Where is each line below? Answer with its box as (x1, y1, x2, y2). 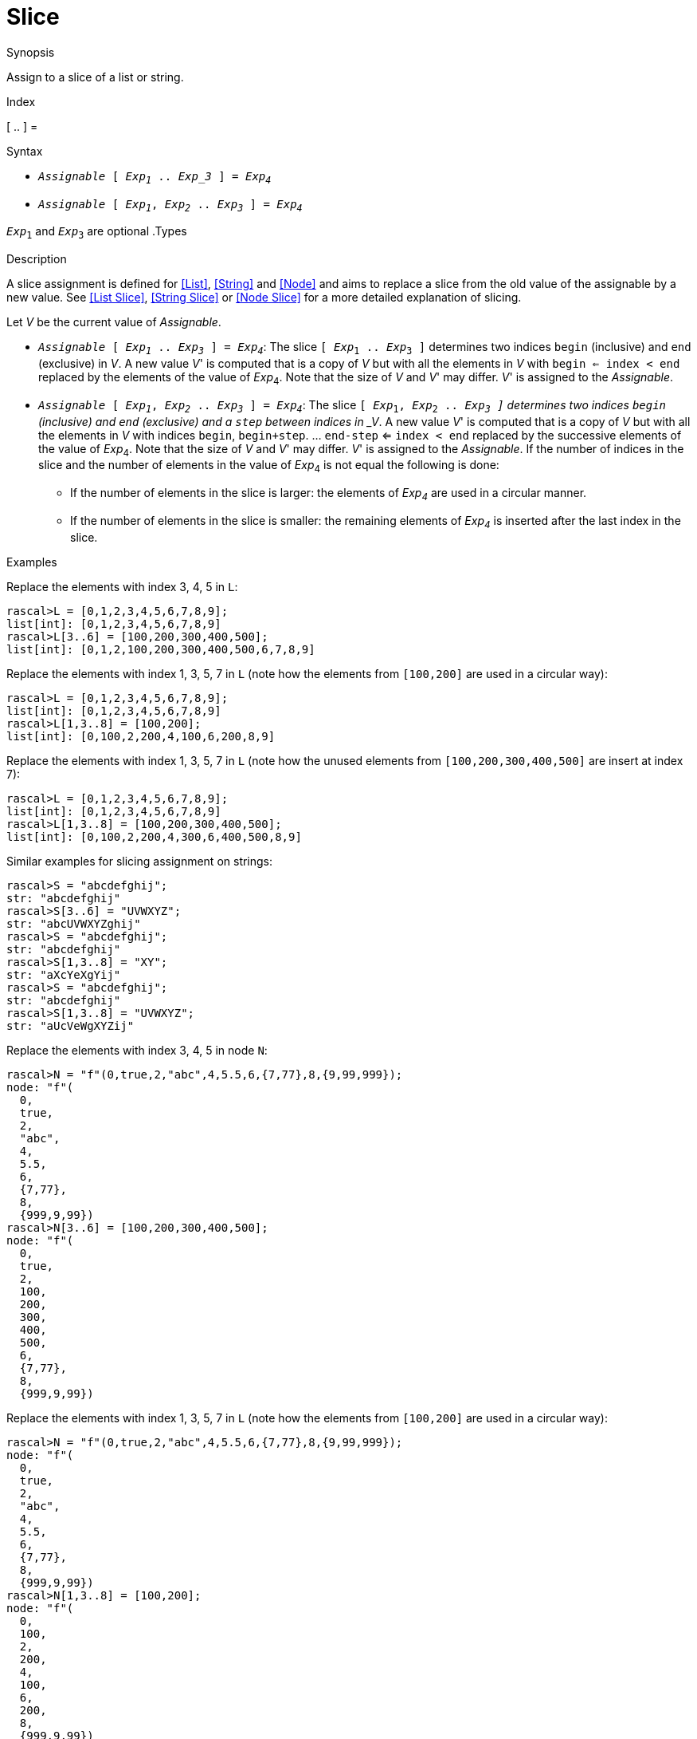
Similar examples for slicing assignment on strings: (6, 854, 273, 868)
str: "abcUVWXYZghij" (6, 917, 141, 930)
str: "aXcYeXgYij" (6, 968, 121, 981)
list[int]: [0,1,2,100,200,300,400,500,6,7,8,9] (6, 642, 315, 656)
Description (6, 252, 67, 266)
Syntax (6, 144, 43, 158)
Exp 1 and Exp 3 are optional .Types (6, 224, 187, 242)
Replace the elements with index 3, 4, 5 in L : (6, 579, 238, 593)
